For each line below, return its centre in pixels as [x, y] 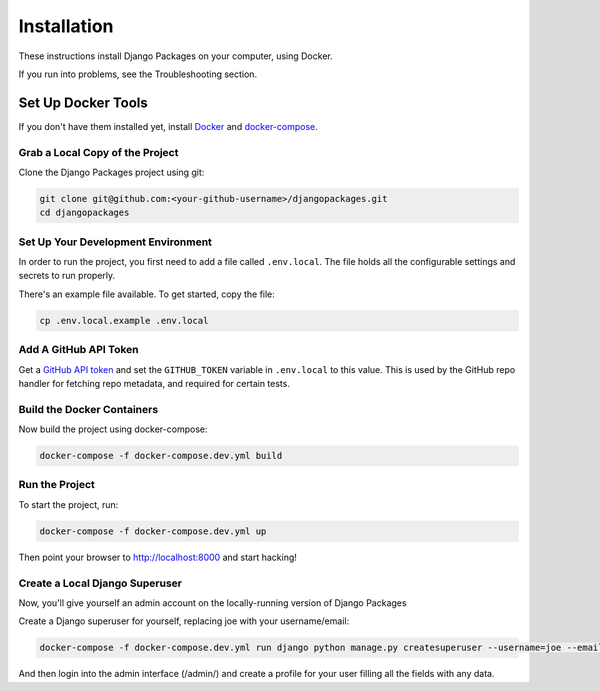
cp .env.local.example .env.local [124, 320]
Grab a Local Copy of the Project [98, 152]
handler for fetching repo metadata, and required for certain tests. [154, 383]
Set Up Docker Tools [83, 102]
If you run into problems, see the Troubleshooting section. [138, 74]
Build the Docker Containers [88, 409]
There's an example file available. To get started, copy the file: [146, 294]
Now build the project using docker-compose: [113, 429]
